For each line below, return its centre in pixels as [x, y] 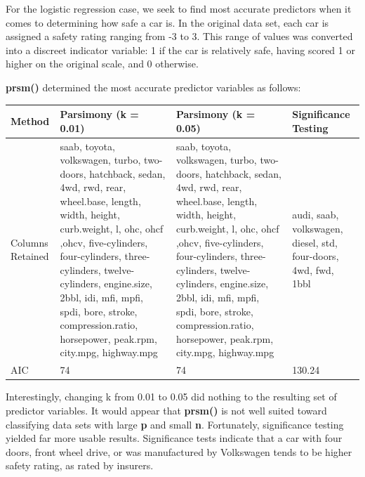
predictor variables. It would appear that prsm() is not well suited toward [166, 410]
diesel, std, [315, 242]
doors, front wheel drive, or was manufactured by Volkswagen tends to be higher [179, 451]
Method [30, 120]
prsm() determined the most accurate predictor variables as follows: [153, 87]
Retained [30, 256]
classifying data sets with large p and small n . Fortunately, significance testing [175, 424]
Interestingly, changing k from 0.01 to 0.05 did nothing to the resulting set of [171, 397]
